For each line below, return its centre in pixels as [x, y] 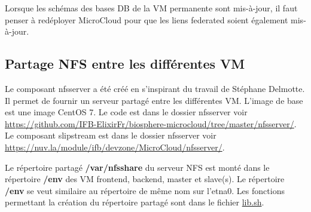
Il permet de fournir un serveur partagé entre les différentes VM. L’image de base [154, 100]
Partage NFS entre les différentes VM [125, 64]
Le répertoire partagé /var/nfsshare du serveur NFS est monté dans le [137, 167]
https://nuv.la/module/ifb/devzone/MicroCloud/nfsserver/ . [115, 147]
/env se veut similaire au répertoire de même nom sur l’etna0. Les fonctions [145, 190]
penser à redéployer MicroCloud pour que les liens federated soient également [147, 19]
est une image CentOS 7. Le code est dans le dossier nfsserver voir [126, 112]
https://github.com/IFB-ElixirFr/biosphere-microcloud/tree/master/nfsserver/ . [151, 123]
